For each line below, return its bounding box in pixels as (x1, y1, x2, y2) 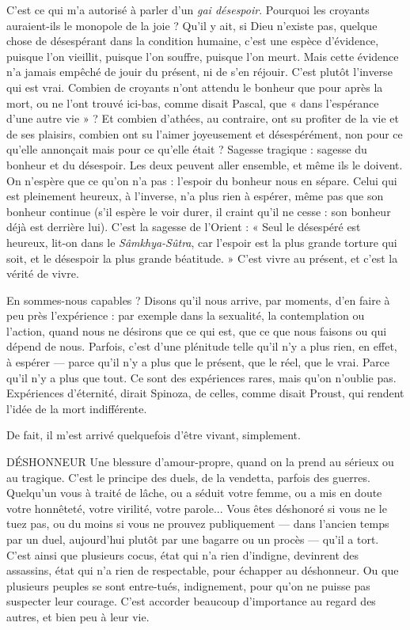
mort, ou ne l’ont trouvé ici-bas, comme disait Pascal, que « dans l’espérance (6, 94, 379, 111)
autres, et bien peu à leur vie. (6, 608, 150, 624)
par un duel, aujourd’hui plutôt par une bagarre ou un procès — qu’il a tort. (6, 531, 379, 547)
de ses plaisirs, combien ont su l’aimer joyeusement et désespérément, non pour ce (6, 125, 403, 142)
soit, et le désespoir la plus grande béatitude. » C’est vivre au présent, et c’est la (6, 249, 398, 266)
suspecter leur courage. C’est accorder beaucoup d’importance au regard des (6, 593, 376, 609)
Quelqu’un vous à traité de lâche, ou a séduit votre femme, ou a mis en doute (6, 484, 382, 501)
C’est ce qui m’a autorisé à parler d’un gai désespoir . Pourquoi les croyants (6, 2, 370, 17)
